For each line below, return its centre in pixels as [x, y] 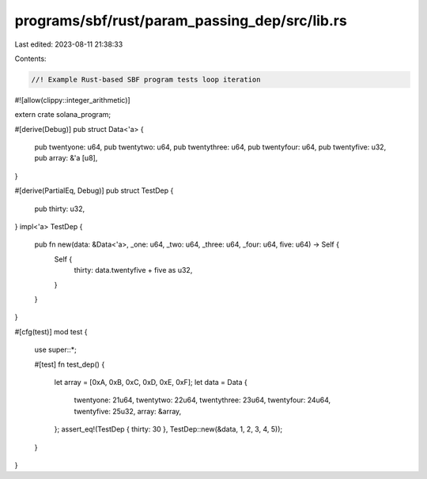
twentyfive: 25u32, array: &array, [128, 411]
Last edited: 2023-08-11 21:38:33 [69, 44]
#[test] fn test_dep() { [70, 364]
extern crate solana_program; [62, 115]
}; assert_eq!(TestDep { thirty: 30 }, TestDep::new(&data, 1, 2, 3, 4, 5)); [168, 429]
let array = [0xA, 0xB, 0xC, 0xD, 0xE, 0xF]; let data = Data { [151, 382]
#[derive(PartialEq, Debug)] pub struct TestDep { [94, 190]
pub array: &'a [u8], [66, 158]
